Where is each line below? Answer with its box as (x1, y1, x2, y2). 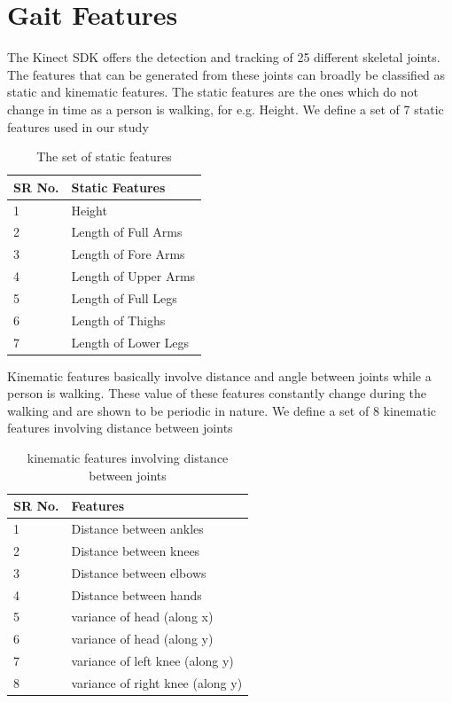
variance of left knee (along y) (71, 652, 234, 670)
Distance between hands (71, 585, 202, 604)
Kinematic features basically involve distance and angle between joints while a (7, 366, 432, 385)
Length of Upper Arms (71, 267, 196, 285)
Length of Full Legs (71, 288, 177, 307)
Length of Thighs (71, 310, 166, 329)
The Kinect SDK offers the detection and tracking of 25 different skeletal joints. (7, 48, 440, 66)
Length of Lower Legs (71, 332, 190, 351)
